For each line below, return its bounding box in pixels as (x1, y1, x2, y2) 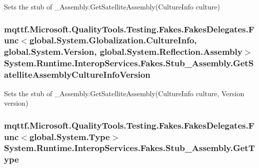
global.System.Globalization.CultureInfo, (29, 34, 197, 46)
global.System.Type (29, 130, 110, 143)
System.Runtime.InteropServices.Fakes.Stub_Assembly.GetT (4, 142, 255, 154)
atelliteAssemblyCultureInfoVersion (4, 68, 150, 81)
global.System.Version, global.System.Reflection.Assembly (4, 45, 242, 58)
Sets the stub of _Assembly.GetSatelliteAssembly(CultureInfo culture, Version (4, 88, 244, 98)
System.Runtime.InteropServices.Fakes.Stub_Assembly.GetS (4, 57, 254, 69)
